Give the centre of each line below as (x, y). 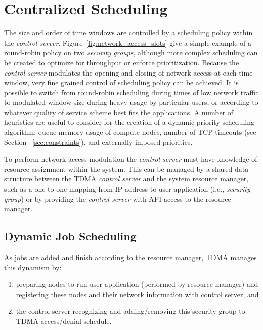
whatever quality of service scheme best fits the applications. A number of (119, 112)
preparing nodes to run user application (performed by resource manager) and (137, 284)
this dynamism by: (33, 267)
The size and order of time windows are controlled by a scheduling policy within (128, 33)
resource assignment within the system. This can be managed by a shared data (126, 169)
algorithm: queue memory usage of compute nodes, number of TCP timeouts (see (130, 132)
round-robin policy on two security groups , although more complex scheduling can (131, 52)
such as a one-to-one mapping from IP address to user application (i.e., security (127, 189)
